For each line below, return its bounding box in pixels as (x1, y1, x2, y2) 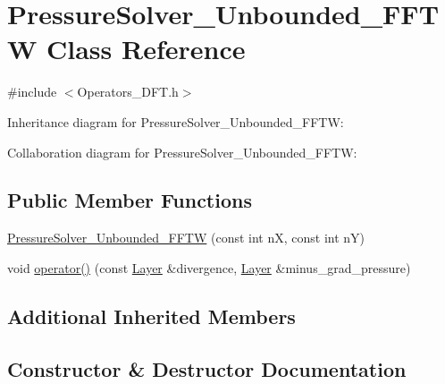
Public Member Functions (7, 186, 252, 214)
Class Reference (46, 30, 246, 67)
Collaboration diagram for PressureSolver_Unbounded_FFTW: (7, 142, 357, 161)
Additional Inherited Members (7, 302, 296, 329)
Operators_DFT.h (77, 82, 179, 101)
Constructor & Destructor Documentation (7, 354, 407, 382)
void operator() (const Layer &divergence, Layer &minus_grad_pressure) (7, 258, 411, 277)
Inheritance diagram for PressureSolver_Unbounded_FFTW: (7, 112, 344, 131)
